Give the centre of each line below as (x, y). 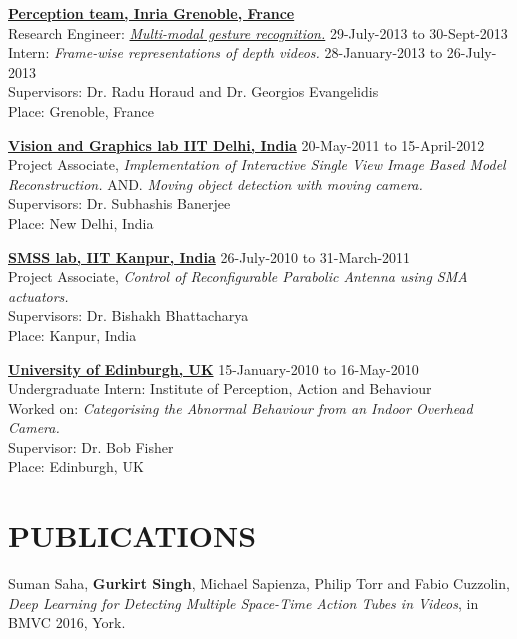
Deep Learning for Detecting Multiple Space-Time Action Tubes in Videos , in (243, 602)
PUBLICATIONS (132, 535)
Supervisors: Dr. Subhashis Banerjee (119, 203)
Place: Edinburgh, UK (76, 466)
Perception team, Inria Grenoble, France (151, 13)
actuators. (38, 295)
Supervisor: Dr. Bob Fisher (91, 446)
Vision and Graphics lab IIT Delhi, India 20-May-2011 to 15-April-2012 (246, 144)
